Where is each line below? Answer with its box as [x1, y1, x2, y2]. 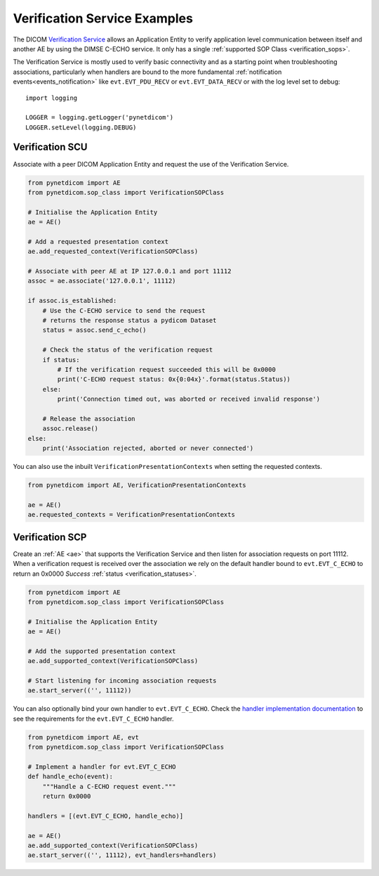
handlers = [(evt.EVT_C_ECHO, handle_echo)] [27, 812, 184, 820]
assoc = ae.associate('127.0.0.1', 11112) [27, 277, 176, 285]
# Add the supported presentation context [27, 647, 176, 655]
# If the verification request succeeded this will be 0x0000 [57, 366, 277, 373]
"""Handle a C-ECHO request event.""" [42, 782, 176, 790]
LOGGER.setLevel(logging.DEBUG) [25, 123, 137, 131]
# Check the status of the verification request [42, 346, 213, 354]
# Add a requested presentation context [27, 238, 168, 245]
